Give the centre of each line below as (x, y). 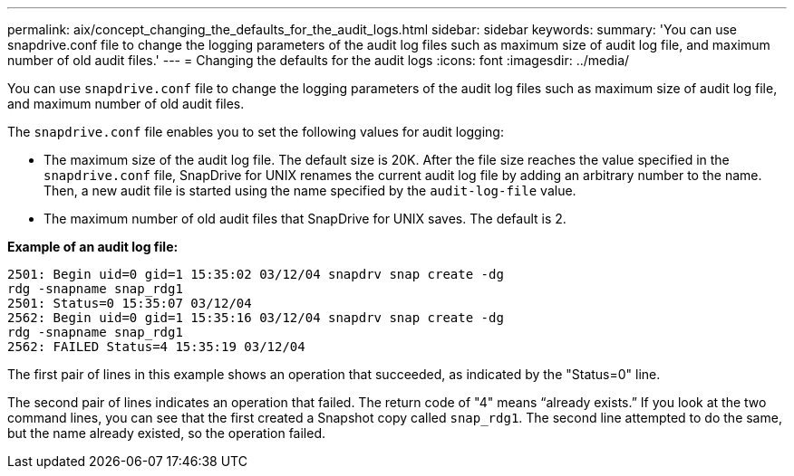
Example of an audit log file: (93, 247)
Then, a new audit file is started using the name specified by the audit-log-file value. (310, 190)
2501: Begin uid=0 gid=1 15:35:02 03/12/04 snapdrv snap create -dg (256, 274)
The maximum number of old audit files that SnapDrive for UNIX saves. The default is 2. (305, 219)
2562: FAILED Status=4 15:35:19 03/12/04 (156, 347)
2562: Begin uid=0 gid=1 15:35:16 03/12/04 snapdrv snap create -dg (256, 318)
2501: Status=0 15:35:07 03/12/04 (130, 303)
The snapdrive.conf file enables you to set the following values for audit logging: (256, 132)
